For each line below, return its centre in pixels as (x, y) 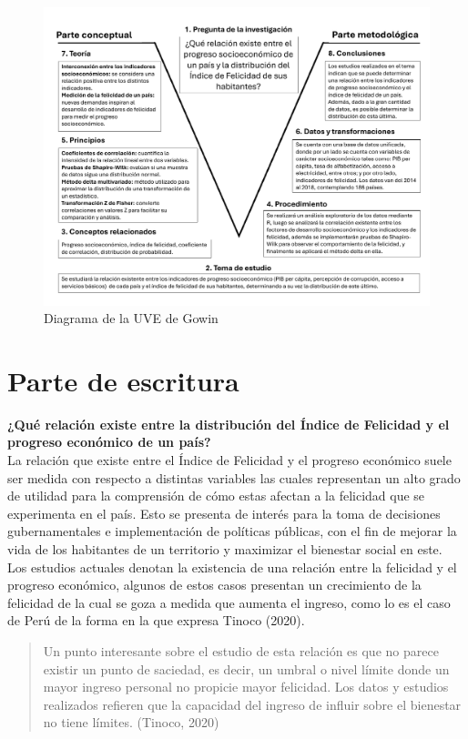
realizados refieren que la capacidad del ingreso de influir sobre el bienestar (252, 704)
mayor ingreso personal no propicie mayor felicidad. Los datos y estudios (246, 687)
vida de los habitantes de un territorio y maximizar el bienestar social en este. (225, 548)
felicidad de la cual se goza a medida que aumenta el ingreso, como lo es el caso (229, 602)
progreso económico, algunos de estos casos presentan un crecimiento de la (214, 585)
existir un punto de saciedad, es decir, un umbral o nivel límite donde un (246, 668)
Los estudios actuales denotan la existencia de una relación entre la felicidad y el (232, 567)
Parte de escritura (123, 380)
